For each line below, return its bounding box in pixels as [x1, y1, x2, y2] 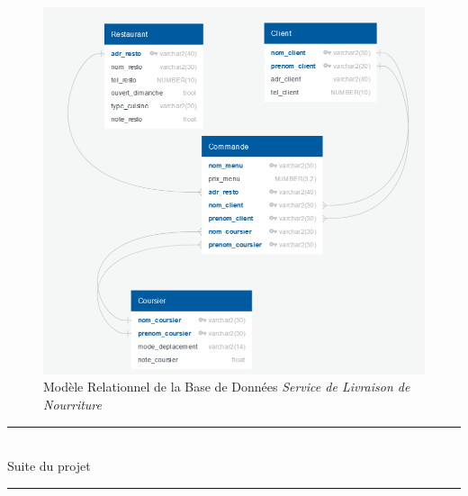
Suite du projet [7, 456, 91, 475]
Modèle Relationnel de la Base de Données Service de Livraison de [43, 377, 410, 396]
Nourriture [43, 395, 102, 414]
